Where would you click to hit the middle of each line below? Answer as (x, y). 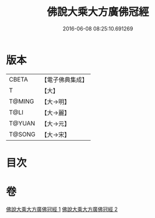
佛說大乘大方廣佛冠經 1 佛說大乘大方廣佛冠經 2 (62, 209)
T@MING (22, 101)
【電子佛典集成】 (65, 80)
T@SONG (22, 134)
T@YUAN (22, 123)
